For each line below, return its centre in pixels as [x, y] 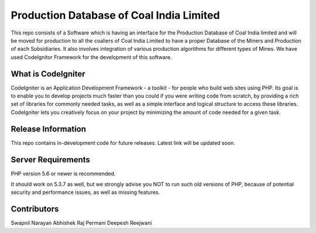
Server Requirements [51, 160]
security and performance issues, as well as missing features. [85, 192]
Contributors [35, 209]
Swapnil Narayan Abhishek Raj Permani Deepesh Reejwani [81, 223]
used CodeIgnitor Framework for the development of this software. [91, 57]
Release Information [49, 129]
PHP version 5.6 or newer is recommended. [63, 173]
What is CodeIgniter [48, 74]
